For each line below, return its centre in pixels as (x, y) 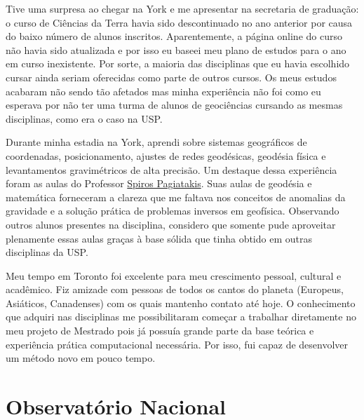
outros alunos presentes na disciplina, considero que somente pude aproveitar (171, 224)
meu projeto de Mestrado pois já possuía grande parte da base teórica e (160, 331)
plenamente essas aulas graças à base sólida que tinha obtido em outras (159, 238)
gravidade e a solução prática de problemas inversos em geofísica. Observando (173, 211)
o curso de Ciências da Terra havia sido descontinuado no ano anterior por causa (179, 22)
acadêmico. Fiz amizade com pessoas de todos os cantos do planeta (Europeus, (175, 289)
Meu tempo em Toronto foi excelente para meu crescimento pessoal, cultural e (174, 275)
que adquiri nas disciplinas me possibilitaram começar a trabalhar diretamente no (181, 317)
